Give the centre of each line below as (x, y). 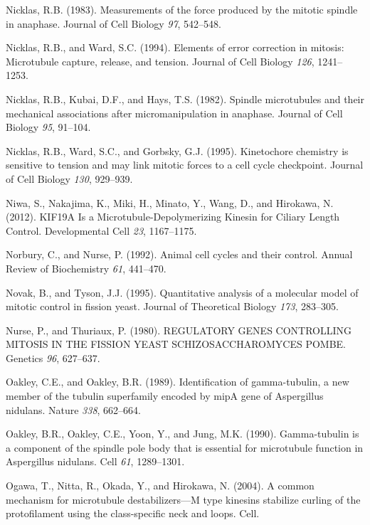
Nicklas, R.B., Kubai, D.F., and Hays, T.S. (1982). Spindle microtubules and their (185, 99)
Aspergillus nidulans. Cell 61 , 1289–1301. (95, 461)
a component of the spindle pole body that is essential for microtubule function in (185, 447)
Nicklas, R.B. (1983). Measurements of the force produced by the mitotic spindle (182, 9)
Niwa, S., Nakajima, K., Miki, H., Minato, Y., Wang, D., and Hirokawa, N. (170, 202)
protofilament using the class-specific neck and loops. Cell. (133, 513)
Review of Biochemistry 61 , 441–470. (86, 268)
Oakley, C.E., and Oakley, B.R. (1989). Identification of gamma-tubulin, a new (178, 382)
